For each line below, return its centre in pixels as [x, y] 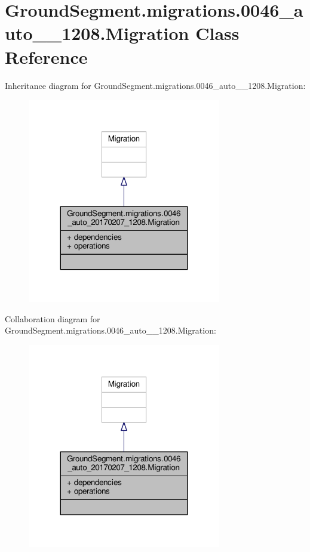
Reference [46, 56]
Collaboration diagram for [53, 318]
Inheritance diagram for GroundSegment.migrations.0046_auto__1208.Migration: [155, 85]
